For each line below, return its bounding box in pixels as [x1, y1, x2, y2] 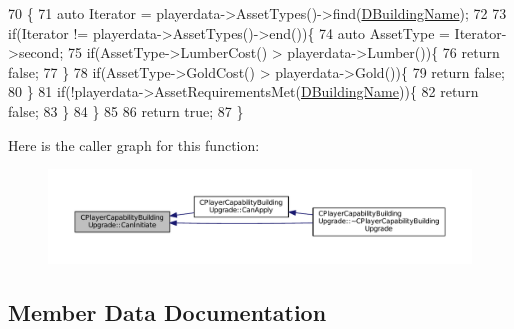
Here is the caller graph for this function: [8, 134, 260, 155]
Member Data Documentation [8, 296, 327, 327]
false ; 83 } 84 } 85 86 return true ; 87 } [8, 100, 244, 121]
